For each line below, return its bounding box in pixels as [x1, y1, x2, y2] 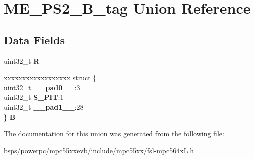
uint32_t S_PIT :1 [4, 92, 64, 102]
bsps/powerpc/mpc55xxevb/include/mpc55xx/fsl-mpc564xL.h [4, 145, 194, 155]
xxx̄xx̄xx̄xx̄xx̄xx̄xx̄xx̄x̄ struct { [4, 72, 97, 83]
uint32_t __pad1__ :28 [4, 101, 84, 112]
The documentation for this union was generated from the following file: [4, 128, 224, 139]
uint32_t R [4, 55, 40, 66]
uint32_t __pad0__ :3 [4, 82, 80, 92]
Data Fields [4, 32, 65, 47]
